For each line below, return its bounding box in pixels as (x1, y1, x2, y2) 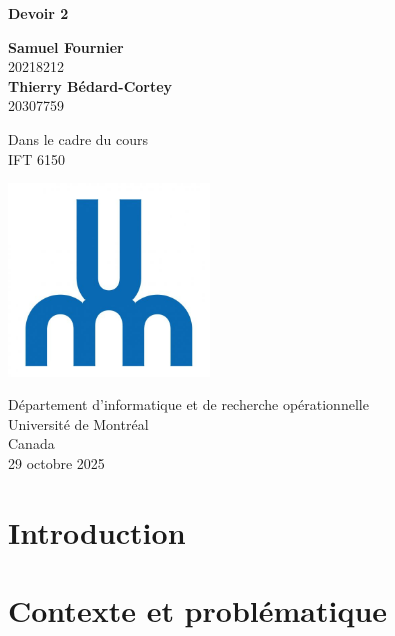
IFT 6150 (8, 148, 65, 169)
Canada (8, 433, 55, 454)
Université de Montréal (8, 413, 149, 434)
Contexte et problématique (8, 590, 388, 631)
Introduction (8, 511, 186, 552)
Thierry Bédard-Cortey (8, 75, 173, 96)
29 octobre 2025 (8, 453, 105, 474)
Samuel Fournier (8, 36, 124, 57)
